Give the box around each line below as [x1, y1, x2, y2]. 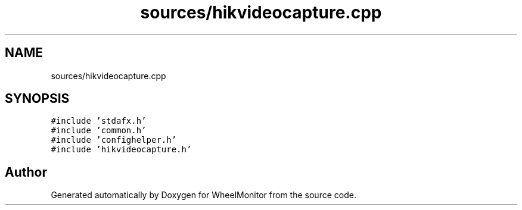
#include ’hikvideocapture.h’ [51, 145, 192, 155]
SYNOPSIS [5, 91, 70, 106]
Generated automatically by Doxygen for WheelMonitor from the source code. [51, 190, 356, 200]
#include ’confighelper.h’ [51, 135, 177, 145]
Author [5, 164, 47, 180]
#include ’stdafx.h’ [51, 116, 147, 126]
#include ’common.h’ [51, 126, 147, 136]
